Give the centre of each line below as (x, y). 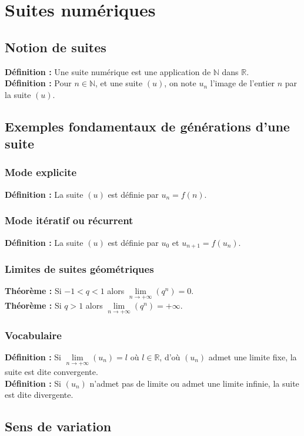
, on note (180, 83)
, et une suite (119, 83)
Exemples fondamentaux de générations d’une (147, 126)
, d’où (170, 356)
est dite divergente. (39, 395)
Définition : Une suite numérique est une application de (108, 71)
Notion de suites (56, 47)
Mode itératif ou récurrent (69, 220)
